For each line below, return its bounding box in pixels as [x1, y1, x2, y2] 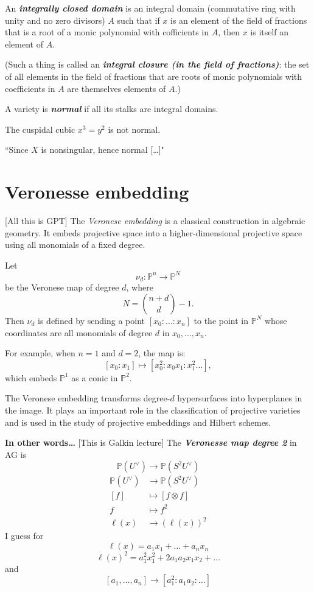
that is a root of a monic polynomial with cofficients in [5, 26, 209, 38]
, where [126, 281, 153, 294]
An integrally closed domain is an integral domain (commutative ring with [5, 2, 296, 14]
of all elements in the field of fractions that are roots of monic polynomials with [5, 69, 302, 82]
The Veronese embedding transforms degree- [5, 392, 170, 404]
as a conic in [71, 371, 118, 384]
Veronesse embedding [5, 179, 189, 204]
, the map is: [138, 347, 186, 359]
